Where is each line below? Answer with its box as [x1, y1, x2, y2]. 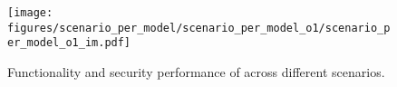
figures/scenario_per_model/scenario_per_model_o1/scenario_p [7, 21, 391, 34]
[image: [7, 6, 53, 19]
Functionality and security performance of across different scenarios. [7, 62, 385, 81]
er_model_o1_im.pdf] [7, 36, 131, 50]
